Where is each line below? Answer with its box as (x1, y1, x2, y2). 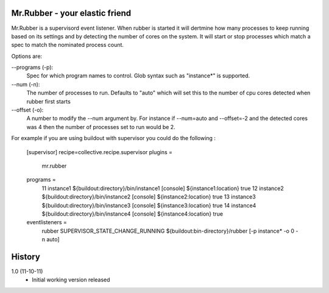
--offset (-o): (11, 107, 44, 114)
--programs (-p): (11, 64, 54, 71)
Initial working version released (32, 276, 110, 283)
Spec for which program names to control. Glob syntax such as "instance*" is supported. (26, 72, 250, 79)
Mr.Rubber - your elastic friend (11, 8, 132, 18)
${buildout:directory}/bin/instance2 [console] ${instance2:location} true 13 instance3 (41, 193, 256, 200)
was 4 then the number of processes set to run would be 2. (26, 123, 176, 130)
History (11, 252, 41, 262)
